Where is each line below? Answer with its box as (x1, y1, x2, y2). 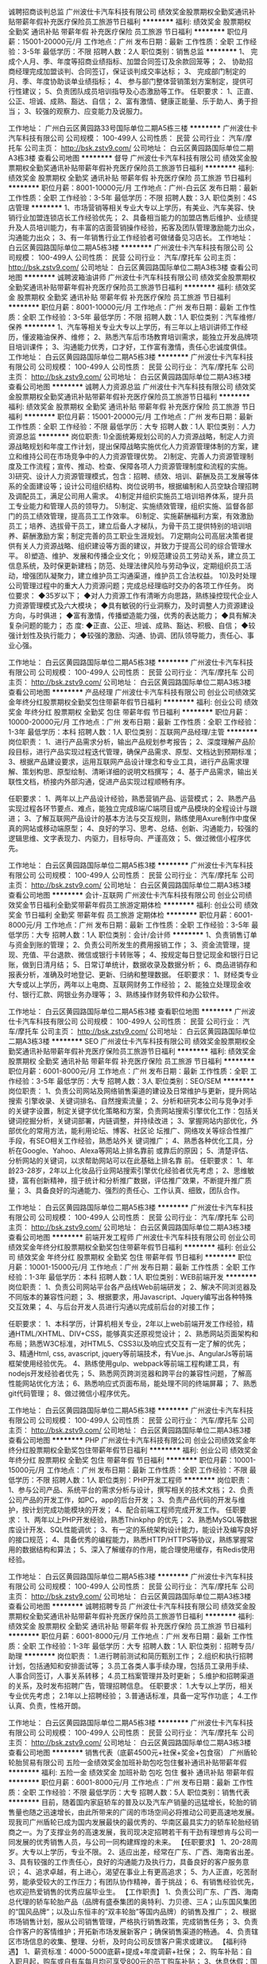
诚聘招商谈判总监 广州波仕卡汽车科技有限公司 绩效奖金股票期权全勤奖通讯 (8, 7, 249, 16)
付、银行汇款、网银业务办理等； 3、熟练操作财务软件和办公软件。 (8, 990, 224, 999)
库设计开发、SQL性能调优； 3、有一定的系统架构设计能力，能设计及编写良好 (8, 1525, 258, 1534)
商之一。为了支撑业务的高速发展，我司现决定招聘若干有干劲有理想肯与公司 (8, 1827, 252, 1837)
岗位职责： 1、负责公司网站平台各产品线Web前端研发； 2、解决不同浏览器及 (8, 1282, 257, 1292)
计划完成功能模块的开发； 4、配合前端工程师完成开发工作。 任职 (29, 1505, 240, 1514)
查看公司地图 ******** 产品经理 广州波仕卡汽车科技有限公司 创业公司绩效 (8, 688, 250, 696)
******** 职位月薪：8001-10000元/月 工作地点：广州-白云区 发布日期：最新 (8, 183, 258, 193)
